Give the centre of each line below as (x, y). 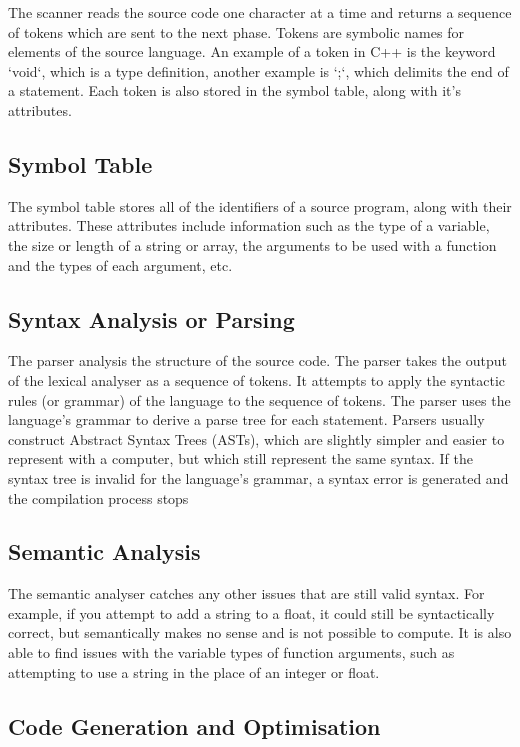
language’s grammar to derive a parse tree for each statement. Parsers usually (246, 419)
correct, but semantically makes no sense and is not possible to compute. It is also (260, 632)
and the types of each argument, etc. (120, 264)
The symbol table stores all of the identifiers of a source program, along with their (260, 205)
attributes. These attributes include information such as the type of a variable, (249, 225)
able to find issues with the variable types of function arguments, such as (231, 652)
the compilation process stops (98, 497)
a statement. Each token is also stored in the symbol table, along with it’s (234, 90)
